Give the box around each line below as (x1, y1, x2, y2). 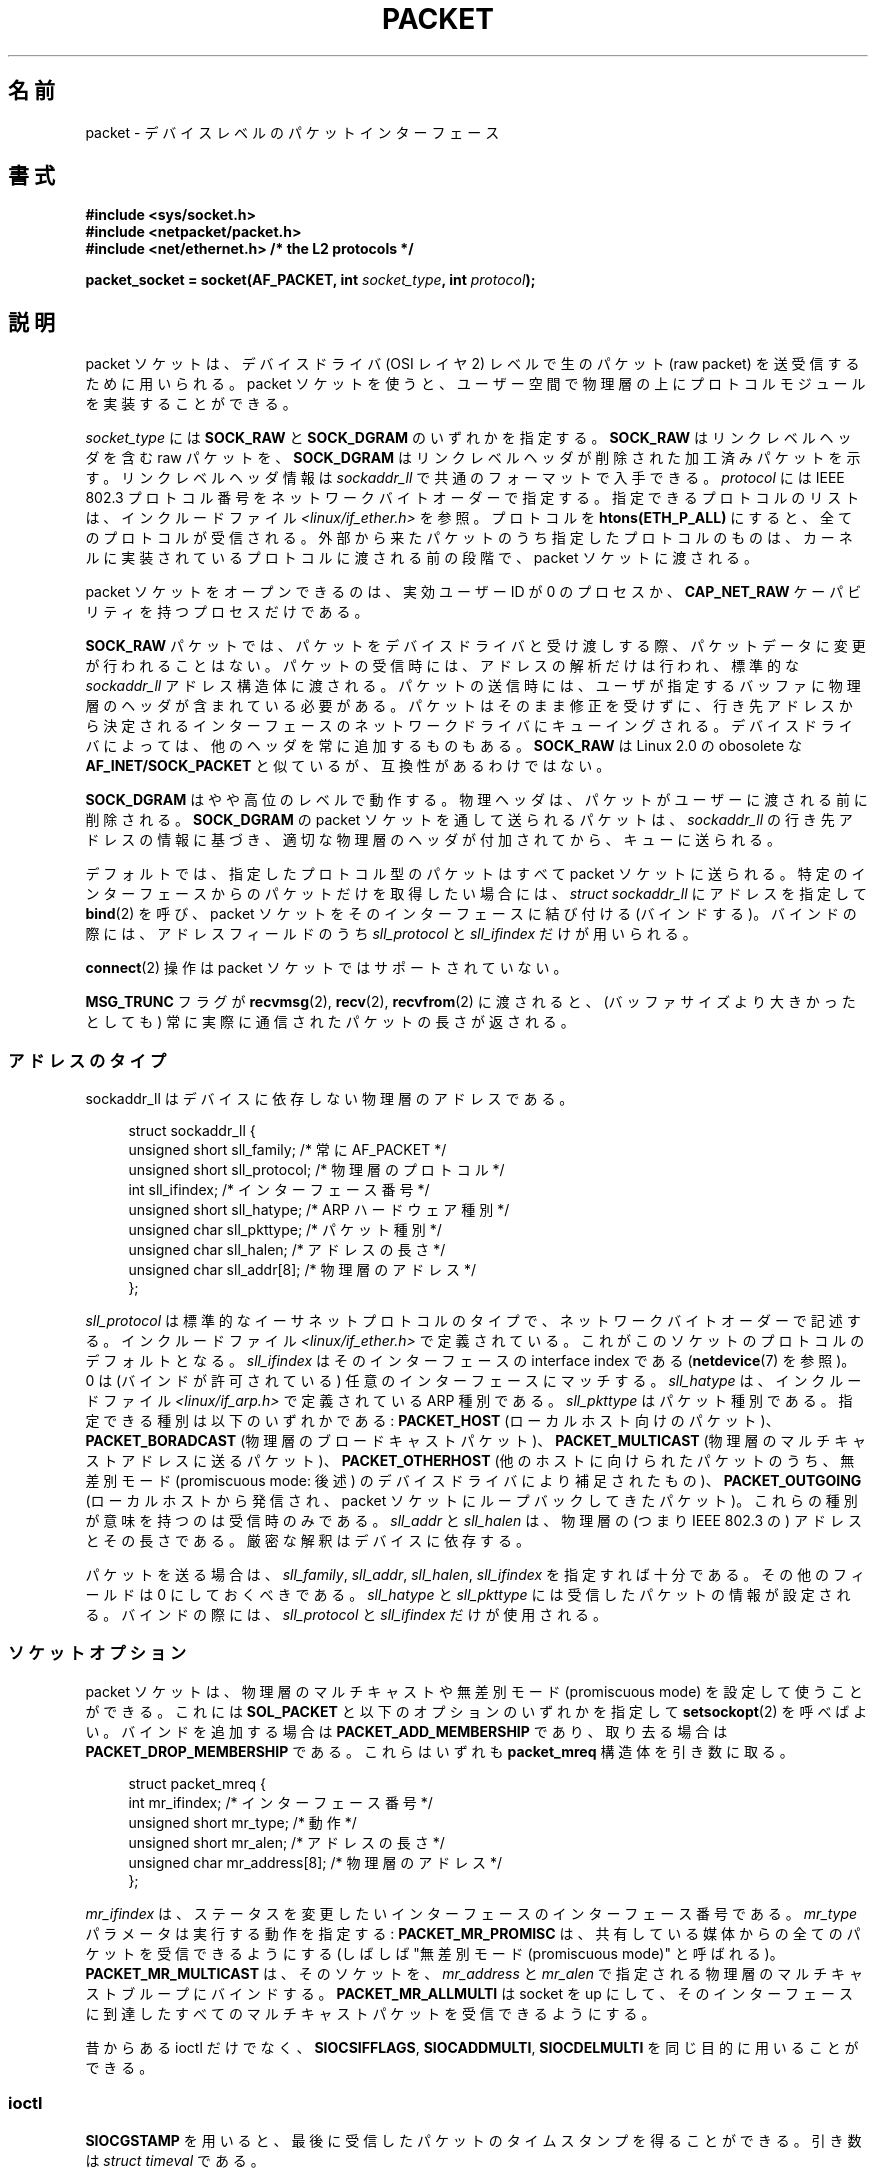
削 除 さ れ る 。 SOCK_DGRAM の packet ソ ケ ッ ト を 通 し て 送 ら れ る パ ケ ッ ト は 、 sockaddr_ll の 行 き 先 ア (85, 811, 853, 829)
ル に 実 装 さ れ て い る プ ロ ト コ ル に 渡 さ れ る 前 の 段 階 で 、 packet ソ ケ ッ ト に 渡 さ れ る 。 (85, 549, 758, 567)
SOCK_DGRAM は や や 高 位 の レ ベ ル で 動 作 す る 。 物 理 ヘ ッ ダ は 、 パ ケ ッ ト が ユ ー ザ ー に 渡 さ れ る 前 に (85, 791, 868, 809)
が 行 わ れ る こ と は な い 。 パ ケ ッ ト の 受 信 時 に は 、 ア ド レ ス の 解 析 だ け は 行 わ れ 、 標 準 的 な (85, 657, 799, 675)
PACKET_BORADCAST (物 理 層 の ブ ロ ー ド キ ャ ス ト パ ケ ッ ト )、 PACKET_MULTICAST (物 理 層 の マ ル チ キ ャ (85, 1432, 867, 1450)
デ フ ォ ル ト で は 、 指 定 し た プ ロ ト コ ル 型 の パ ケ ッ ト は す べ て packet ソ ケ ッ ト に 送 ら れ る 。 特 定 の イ (85, 865, 866, 883)
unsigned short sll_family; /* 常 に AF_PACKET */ (128, 1141, 447, 1159)
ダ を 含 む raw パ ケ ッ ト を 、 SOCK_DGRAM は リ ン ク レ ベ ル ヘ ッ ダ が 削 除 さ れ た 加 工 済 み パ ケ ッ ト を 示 (85, 449, 861, 467)
